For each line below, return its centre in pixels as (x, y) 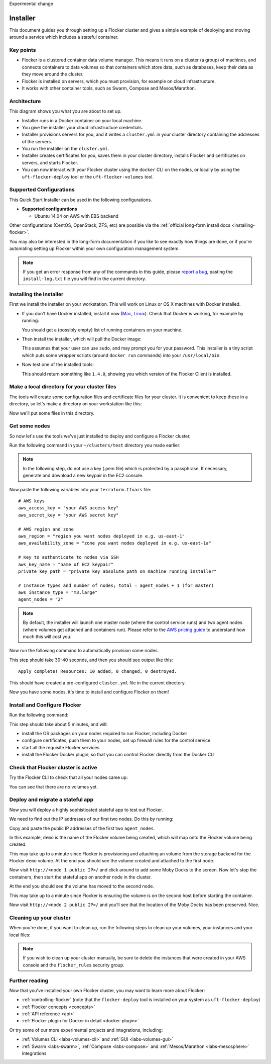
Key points (23, 50)
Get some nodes (30, 426)
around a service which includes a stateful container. (64, 37)
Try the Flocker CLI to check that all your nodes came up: (69, 777)
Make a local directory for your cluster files (63, 387)
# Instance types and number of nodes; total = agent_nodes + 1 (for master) (116, 585)
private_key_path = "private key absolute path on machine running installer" (117, 571)
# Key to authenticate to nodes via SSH (69, 557)
